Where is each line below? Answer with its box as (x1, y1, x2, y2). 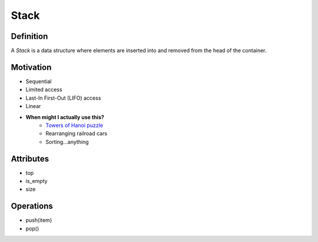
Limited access (25, 86, 62, 93)
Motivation (11, 62, 52, 72)
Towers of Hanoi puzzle (45, 122, 103, 129)
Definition (11, 31, 48, 41)
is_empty (25, 178, 48, 184)
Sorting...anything (45, 138, 89, 145)
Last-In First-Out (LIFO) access (25, 94, 101, 102)
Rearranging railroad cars (45, 130, 108, 137)
